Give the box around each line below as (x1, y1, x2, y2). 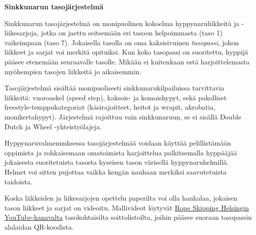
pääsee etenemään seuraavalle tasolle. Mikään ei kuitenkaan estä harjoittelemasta (4, 56, 250, 66)
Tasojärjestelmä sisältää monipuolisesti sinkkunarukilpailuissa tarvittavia (4, 83, 225, 93)
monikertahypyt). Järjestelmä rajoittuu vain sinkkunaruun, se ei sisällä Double (4, 111, 242, 121)
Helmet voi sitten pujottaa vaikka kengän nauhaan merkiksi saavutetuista (4, 166, 227, 176)
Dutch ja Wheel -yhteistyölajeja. (4, 121, 102, 131)
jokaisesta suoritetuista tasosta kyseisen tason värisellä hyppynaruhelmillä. (4, 157, 229, 167)
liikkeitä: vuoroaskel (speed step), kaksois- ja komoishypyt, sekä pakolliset (4, 92, 227, 102)
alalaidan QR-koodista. (4, 221, 74, 232)
